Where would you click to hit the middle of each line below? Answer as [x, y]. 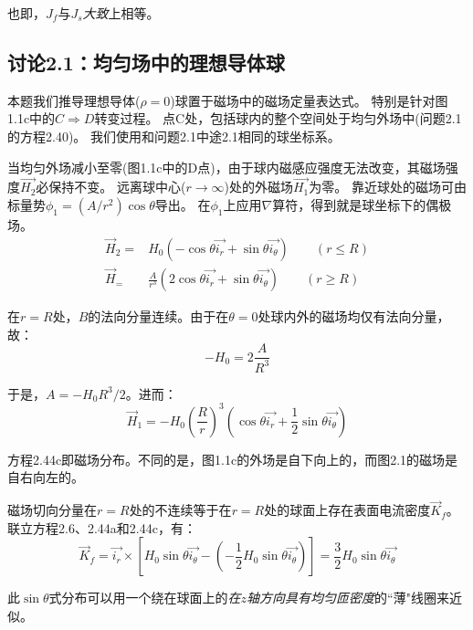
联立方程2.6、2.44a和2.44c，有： [102, 527]
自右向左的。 [46, 477]
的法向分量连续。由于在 [158, 316]
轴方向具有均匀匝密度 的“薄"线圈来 [348, 598]
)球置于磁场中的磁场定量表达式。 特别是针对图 [309, 100]
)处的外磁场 [258, 187]
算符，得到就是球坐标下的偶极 [362, 204]
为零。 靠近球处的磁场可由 [388, 187]
